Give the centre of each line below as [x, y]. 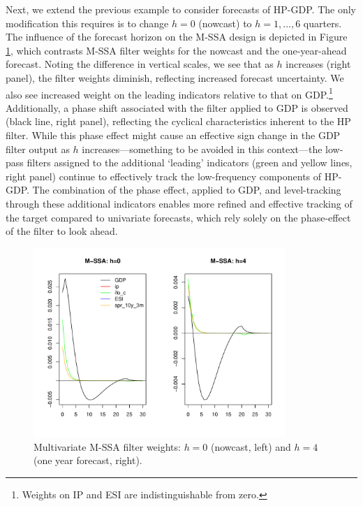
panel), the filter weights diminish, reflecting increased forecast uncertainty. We [175, 77]
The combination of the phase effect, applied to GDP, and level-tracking [187, 190]
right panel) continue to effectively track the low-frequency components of [164, 176]
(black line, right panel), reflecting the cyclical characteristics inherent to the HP [178, 121]
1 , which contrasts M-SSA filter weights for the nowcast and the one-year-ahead [176, 50]
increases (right [318, 64]
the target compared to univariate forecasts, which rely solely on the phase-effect [178, 217]
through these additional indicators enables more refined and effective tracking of [179, 203]
